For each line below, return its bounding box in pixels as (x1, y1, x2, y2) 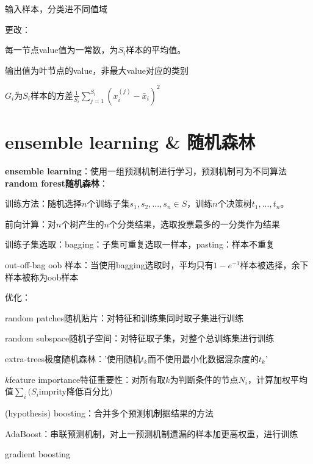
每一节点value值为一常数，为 (5, 43, 118, 56)
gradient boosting (5, 448, 71, 460)
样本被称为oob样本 (5, 270, 79, 283)
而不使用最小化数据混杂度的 (147, 352, 259, 365)
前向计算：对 (5, 217, 56, 230)
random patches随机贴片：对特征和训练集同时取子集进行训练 (5, 311, 243, 324)
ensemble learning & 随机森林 (5, 129, 256, 154)
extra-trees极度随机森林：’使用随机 (5, 352, 141, 365)
